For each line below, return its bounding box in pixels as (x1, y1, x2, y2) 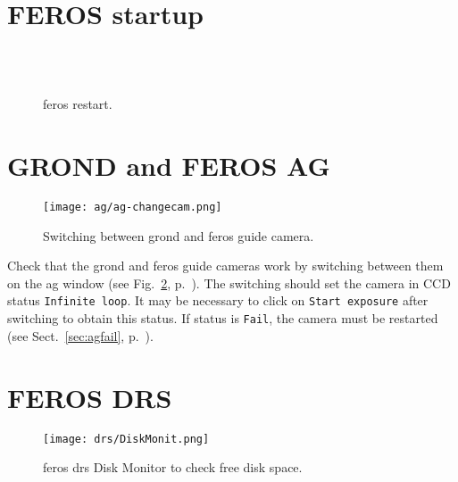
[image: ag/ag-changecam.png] (43, 201, 222, 214)
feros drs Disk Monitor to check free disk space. (43, 458, 303, 477)
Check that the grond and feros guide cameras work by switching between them (7, 256, 444, 275)
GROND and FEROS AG (7, 147, 330, 184)
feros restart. (43, 95, 112, 113)
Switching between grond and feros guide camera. (43, 226, 314, 245)
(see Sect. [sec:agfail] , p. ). (7, 326, 154, 345)
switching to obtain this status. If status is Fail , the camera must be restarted (7, 309, 438, 328)
